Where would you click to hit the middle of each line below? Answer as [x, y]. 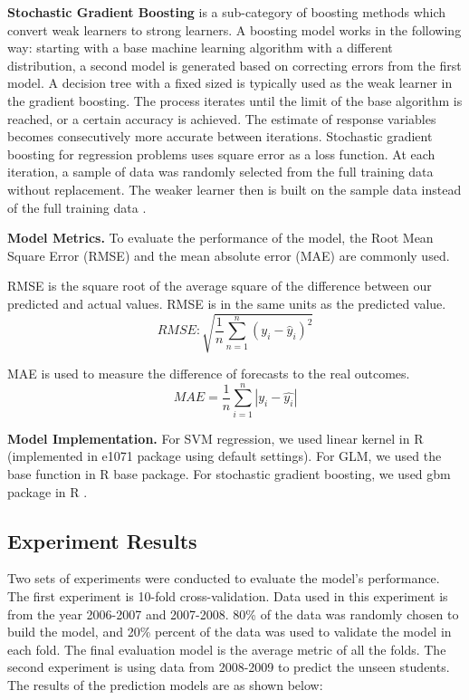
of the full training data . [77, 207]
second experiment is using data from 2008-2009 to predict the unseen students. [229, 667]
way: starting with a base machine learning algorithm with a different [200, 48]
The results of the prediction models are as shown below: [165, 684]
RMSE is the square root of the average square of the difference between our [220, 286]
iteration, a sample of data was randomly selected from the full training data [220, 172]
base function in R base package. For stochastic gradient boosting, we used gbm [229, 473]
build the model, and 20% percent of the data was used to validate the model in [230, 632]
